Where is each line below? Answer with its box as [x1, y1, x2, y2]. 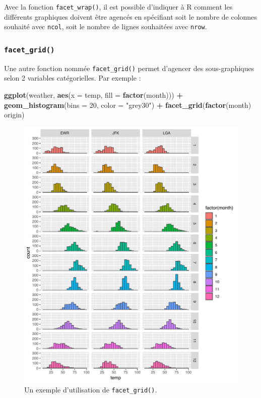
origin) [4, 109, 25, 120]
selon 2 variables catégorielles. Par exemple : [4, 73, 141, 83]
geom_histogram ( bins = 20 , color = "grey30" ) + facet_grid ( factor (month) [4, 99, 251, 110]
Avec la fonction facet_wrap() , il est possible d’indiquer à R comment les [4, 2, 233, 12]
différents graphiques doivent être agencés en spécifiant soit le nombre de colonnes [4, 11, 257, 22]
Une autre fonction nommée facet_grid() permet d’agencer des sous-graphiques [4, 62, 254, 73]
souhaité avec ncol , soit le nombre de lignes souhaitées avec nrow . [4, 21, 207, 32]
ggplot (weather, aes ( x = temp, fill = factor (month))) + [4, 89, 183, 100]
